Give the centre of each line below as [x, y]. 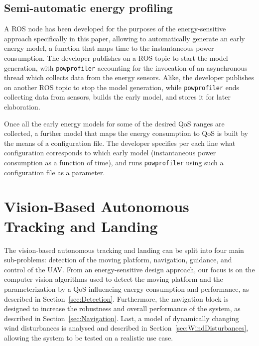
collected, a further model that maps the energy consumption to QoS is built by [126, 133]
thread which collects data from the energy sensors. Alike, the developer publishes [129, 77]
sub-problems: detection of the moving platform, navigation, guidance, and [118, 260]
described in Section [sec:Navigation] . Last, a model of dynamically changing [122, 318]
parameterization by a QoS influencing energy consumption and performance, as [127, 288]
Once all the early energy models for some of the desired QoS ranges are [114, 123]
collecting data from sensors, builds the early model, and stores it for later [117, 97]
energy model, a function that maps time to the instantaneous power [109, 48]
